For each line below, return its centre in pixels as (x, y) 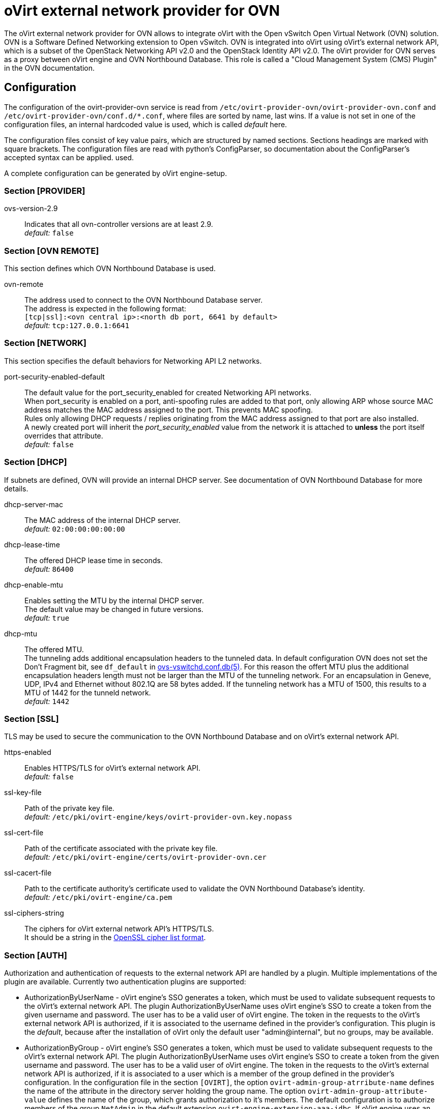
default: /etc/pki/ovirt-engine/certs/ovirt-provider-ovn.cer (145, 857)
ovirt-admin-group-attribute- (368, 1091)
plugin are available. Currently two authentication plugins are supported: (125, 982)
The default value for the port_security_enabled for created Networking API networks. (168, 392)
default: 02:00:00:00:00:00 (75, 529)
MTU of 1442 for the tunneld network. (88, 692)
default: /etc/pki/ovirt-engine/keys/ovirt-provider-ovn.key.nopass (158, 817)
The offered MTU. (54, 649)
